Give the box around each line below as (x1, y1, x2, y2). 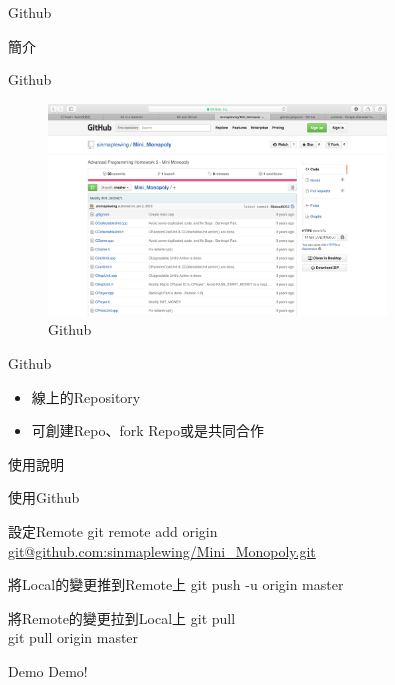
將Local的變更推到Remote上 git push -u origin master (8, 574, 344, 595)
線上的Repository (31, 386, 141, 407)
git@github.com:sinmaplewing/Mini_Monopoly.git (8, 540, 316, 561)
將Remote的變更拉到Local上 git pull (8, 607, 236, 628)
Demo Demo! (8, 660, 88, 681)
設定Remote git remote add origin (8, 520, 218, 541)
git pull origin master (8, 627, 139, 648)
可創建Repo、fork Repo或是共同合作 (31, 420, 265, 441)
